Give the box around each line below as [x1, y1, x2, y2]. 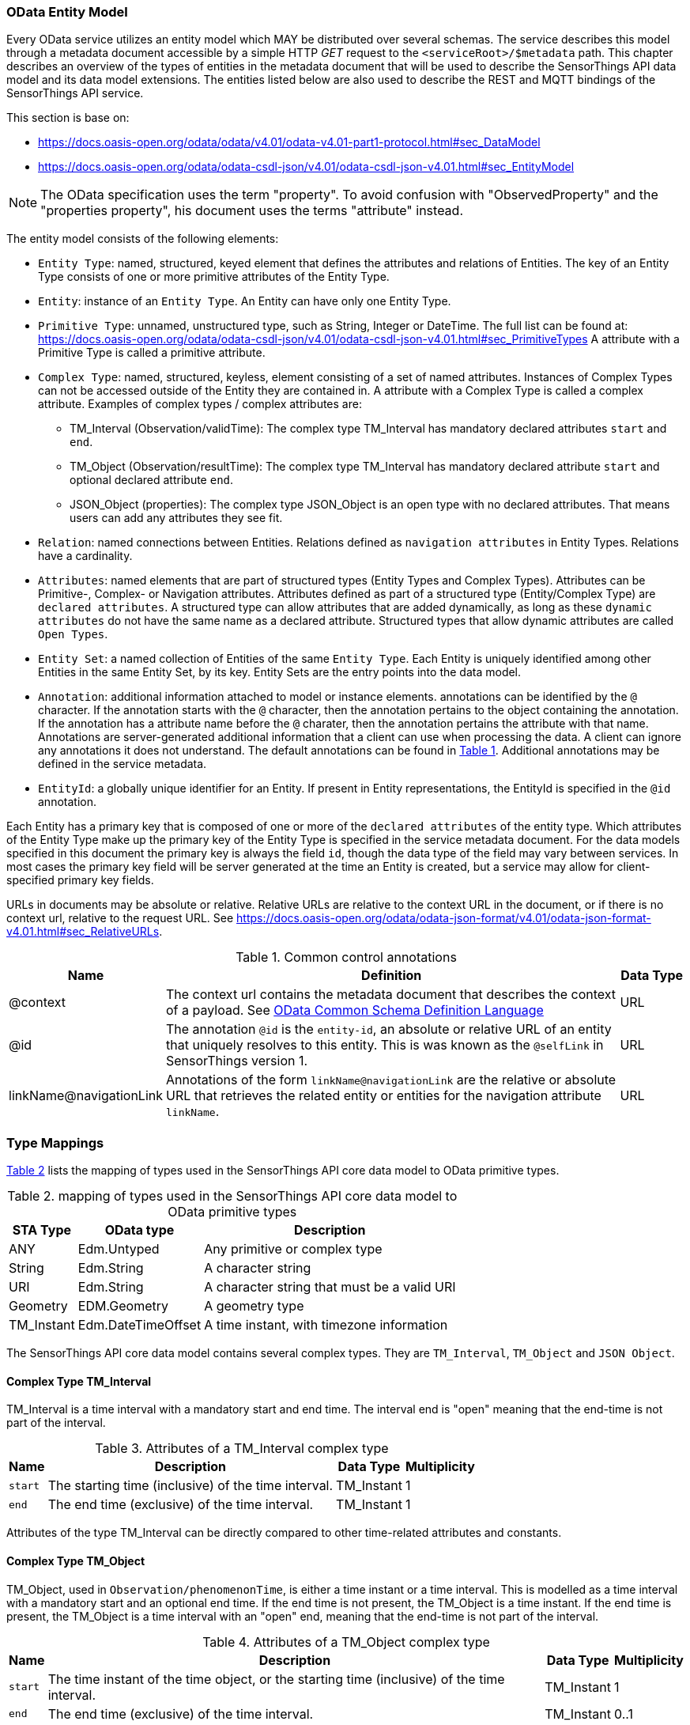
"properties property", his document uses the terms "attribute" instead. [40, 202, 463, 219]
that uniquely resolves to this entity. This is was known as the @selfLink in [166, 1037, 604, 1054]
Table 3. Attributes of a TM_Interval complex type [95, 1440, 389, 1457]
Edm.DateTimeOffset [77, 1317, 202, 1333]
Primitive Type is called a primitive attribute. [38, 346, 266, 360]
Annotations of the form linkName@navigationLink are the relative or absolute [166, 1072, 616, 1088]
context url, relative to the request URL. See [6, 911, 234, 925]
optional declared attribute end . [70, 473, 234, 487]
